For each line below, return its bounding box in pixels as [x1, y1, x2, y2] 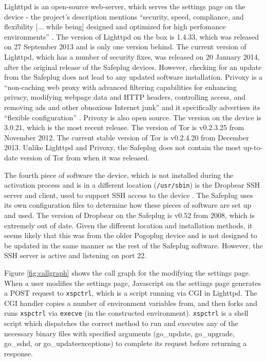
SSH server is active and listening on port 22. [4, 250, 147, 261]
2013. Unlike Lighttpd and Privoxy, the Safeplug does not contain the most [4, 142, 241, 153]
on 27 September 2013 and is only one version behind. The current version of [4, 41, 246, 52]
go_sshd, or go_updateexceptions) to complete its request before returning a [4, 338, 247, 349]
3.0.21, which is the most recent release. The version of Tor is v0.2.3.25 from [4, 122, 244, 133]
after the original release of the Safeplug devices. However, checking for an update [4, 61, 262, 72]
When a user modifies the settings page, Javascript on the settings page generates [4, 277, 261, 288]
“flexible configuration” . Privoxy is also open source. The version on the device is [4, 112, 261, 122]
